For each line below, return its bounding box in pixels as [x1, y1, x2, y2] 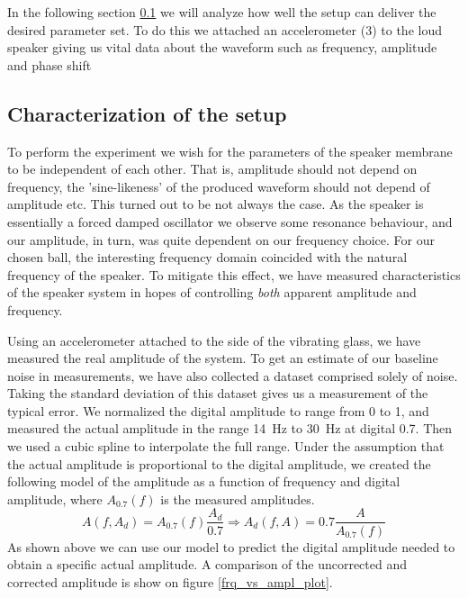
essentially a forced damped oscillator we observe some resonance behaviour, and [7, 212, 453, 231]
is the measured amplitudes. [160, 489, 315, 508]
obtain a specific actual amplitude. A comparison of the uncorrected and [7, 555, 408, 574]
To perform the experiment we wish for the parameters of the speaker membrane [7, 141, 453, 160]
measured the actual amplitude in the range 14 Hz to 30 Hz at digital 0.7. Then [7, 419, 453, 438]
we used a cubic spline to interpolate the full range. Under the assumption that [7, 437, 445, 456]
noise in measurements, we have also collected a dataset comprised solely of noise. [7, 366, 458, 385]
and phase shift [7, 55, 92, 74]
